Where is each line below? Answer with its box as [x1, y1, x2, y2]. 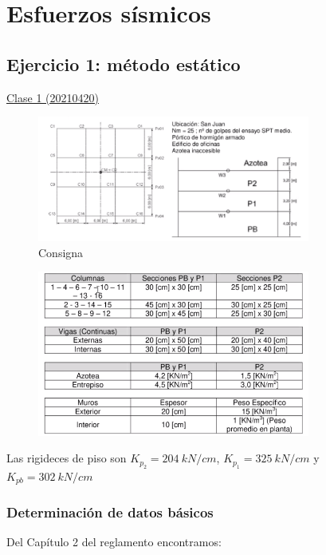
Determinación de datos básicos [6, 502, 214, 522]
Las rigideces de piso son [6, 450, 127, 466]
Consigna [38, 244, 84, 260]
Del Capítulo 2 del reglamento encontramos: [6, 533, 222, 550]
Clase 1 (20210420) [6, 89, 99, 105]
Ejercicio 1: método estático [6, 51, 241, 76]
